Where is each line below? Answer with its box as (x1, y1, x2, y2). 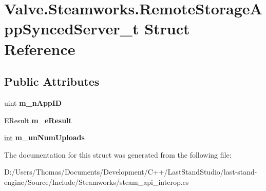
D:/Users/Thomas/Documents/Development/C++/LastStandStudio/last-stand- (4, 166, 257, 177)
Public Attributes (4, 73, 100, 89)
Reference (4, 38, 75, 59)
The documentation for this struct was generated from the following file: (4, 149, 232, 160)
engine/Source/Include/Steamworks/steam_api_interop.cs (4, 176, 189, 187)
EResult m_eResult (4, 114, 72, 125)
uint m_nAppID (4, 97, 62, 108)
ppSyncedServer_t (4, 18, 139, 39)
